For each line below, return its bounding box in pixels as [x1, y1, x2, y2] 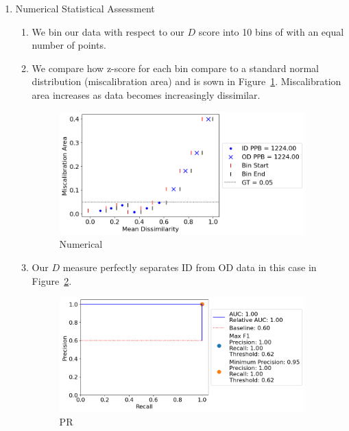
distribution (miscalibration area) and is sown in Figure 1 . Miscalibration [32, 74, 341, 89]
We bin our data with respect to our [32, 24, 184, 38]
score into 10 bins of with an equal [198, 24, 344, 38]
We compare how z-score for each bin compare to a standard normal [32, 60, 319, 75]
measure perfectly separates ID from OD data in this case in [62, 259, 317, 274]
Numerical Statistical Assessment [15, 1, 155, 15]
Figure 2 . [32, 273, 72, 288]
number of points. [32, 38, 106, 52]
